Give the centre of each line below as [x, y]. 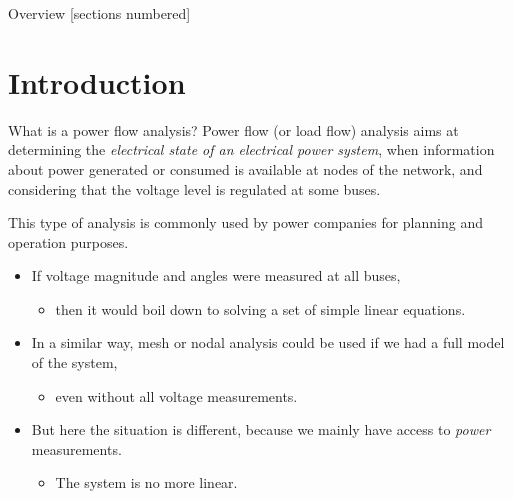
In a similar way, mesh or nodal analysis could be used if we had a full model [268, 342]
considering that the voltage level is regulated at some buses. [194, 188]
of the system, [74, 362]
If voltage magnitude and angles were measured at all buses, [216, 275]
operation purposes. [68, 241]
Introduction [97, 81]
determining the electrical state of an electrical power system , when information [251, 149]
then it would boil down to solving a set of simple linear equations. [260, 308]
